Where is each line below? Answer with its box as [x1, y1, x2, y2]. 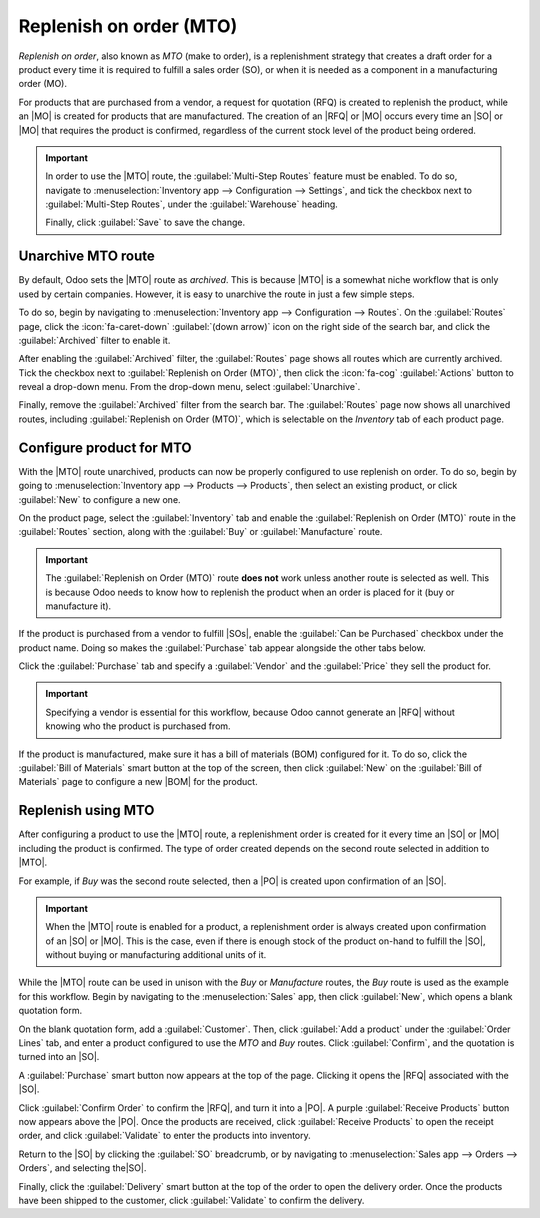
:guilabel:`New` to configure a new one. [18, 493, 181, 505]
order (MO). [18, 78, 67, 90]
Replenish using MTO [18, 802, 155, 819]
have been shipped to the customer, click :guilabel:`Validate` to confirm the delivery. [18, 1194, 365, 1206]
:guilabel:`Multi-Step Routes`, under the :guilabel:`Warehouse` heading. [45, 198, 339, 210]
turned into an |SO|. [18, 1051, 100, 1063]
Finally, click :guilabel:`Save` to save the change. [45, 216, 245, 229]
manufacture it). [45, 600, 112, 612]
